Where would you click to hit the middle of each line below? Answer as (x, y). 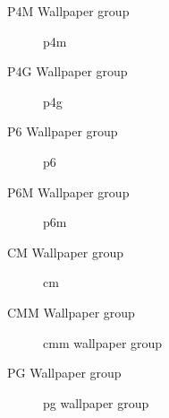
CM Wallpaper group (66, 252)
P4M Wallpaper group (68, 11)
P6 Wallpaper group (63, 131)
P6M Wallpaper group (68, 192)
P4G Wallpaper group (68, 71)
